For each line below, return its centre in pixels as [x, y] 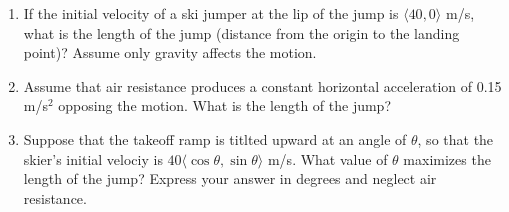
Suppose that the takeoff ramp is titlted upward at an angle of [215, 138]
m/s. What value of [327, 158]
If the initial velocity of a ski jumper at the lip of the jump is [211, 13]
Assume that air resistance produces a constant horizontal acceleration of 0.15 [262, 85]
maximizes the [447, 158]
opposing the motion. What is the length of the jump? [225, 105]
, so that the [455, 138]
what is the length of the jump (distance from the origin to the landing [241, 32]
